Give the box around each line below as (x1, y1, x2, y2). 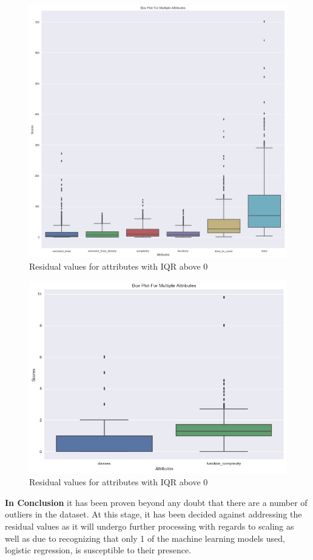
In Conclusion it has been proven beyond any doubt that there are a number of (5, 496, 308, 508)
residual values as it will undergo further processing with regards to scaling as (5, 520, 294, 533)
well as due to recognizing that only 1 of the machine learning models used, (5, 531, 285, 544)
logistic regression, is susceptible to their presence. (5, 544, 192, 556)
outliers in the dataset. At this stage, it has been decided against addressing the (5, 508, 302, 521)
